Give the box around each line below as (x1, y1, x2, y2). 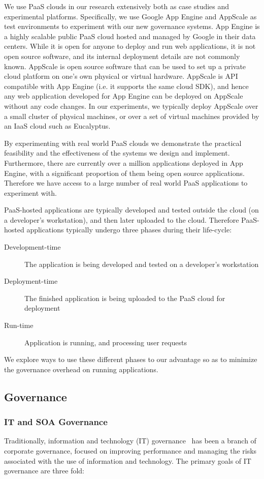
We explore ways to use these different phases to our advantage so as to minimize (4, 354, 257, 365)
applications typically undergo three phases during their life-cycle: (26, 224, 232, 235)
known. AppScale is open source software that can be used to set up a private (4, 61, 246, 71)
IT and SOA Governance (4, 415, 108, 428)
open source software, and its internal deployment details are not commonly (4, 50, 240, 61)
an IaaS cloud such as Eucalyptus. (4, 121, 111, 131)
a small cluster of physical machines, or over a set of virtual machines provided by (4, 110, 259, 121)
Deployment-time (4, 276, 58, 286)
